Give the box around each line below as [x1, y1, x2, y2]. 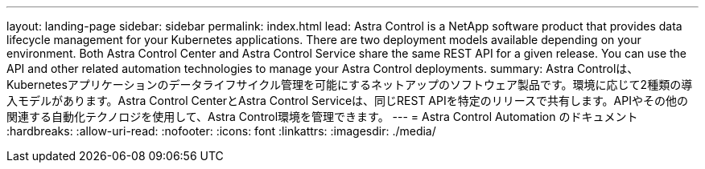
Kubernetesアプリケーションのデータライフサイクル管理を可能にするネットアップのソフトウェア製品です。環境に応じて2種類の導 [6, 78, 693, 91]
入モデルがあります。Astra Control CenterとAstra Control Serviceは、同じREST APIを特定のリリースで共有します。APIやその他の [6, 94, 688, 107]
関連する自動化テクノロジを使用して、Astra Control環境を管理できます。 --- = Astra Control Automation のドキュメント [6, 110, 638, 123]
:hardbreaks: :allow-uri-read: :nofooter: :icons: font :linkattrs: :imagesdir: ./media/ [6, 124, 436, 138]
